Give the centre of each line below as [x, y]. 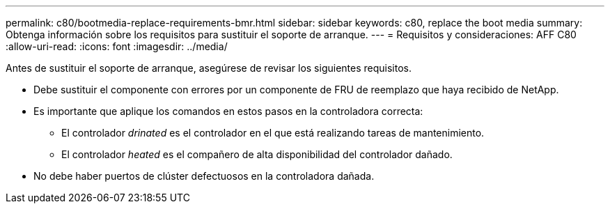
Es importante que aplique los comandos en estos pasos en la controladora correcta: [228, 111]
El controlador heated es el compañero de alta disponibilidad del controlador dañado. [257, 154]
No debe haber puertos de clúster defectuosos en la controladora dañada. [204, 176]
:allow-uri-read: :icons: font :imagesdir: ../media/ [117, 46]
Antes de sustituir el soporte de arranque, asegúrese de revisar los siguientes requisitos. [209, 68]
